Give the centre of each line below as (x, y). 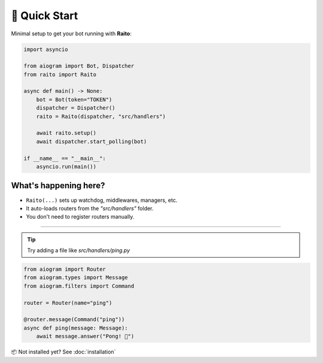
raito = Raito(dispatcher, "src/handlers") (101, 116)
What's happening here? (58, 186)
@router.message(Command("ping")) (74, 320)
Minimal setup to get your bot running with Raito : (71, 34)
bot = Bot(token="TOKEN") (74, 99)
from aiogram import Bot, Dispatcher (79, 66)
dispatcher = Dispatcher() (76, 108)
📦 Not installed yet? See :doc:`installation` (63, 352)
